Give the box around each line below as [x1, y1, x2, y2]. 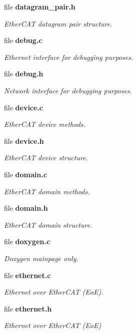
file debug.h [4, 68, 43, 79]
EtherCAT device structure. [4, 152, 88, 163]
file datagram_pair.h [4, 1, 75, 11]
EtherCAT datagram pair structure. [4, 18, 112, 28]
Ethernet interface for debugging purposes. [4, 51, 133, 62]
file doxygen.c [4, 236, 50, 247]
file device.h [4, 135, 44, 146]
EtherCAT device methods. [4, 119, 85, 129]
